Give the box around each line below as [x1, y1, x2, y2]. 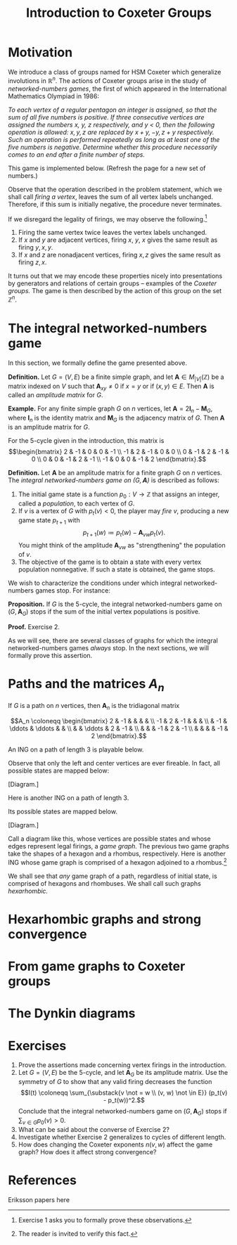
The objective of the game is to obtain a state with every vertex [18, 557, 202, 567]
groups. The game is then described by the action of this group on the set [8, 287, 222, 295]
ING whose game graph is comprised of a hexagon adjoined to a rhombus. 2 [8, 857, 227, 866]
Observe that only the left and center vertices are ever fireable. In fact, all [8, 759, 221, 768]
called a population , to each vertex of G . [18, 499, 135, 508]
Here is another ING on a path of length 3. [8, 794, 129, 802]
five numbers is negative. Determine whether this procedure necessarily [8, 143, 217, 151]
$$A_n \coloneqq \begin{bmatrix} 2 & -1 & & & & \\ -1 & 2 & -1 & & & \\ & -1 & [10, 717, 228, 725]
